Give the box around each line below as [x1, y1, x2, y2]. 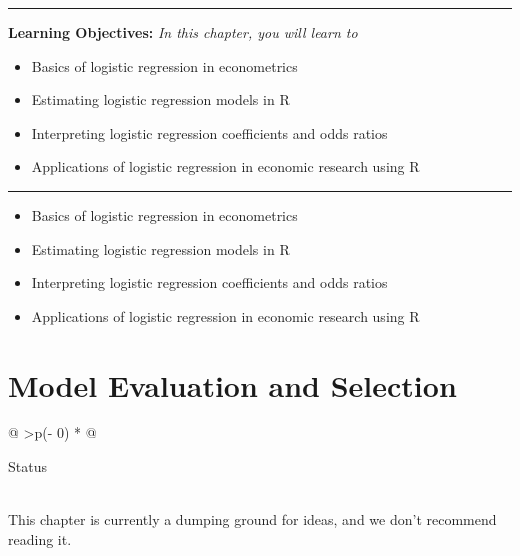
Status [8, 456, 47, 477]
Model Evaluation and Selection [8, 364, 457, 405]
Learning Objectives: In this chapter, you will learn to [8, 22, 358, 42]
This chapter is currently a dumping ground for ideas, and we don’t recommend [8, 509, 497, 530]
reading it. [8, 528, 72, 549]
